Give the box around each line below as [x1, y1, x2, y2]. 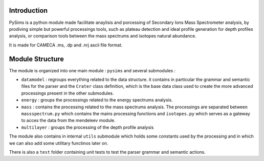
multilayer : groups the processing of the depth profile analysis [21, 124, 154, 130]
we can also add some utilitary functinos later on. [9, 140, 109, 146]
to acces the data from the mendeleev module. [21, 118, 116, 123]
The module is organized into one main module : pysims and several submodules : [9, 67, 176, 73]
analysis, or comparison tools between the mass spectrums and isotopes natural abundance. [9, 33, 197, 39]
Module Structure [9, 55, 64, 63]
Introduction [9, 6, 48, 15]
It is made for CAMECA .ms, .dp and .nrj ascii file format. [9, 42, 123, 48]
